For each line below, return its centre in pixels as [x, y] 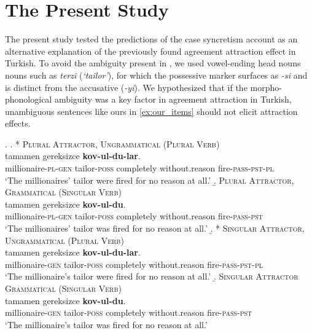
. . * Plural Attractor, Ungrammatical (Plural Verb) [112, 143]
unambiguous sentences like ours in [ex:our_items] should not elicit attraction [151, 111]
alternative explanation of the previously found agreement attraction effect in [150, 51]
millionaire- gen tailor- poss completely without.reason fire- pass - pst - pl [134, 264]
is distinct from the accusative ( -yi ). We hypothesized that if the [126, 87]
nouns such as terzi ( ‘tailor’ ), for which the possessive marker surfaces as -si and [156, 75]
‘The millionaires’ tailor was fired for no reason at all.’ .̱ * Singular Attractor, [155, 228]
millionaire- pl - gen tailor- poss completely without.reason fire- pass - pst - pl [139, 168]
